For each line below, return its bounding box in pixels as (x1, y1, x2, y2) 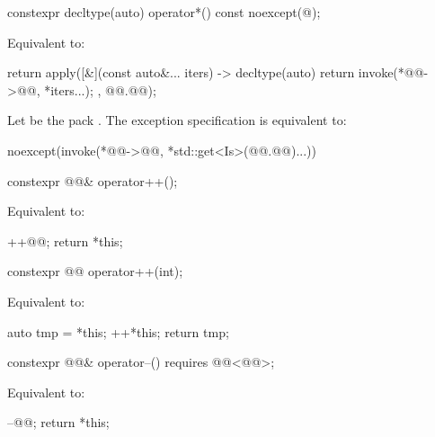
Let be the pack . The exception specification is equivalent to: (7, 111, 347, 129)
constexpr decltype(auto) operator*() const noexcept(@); (7, 3, 321, 21)
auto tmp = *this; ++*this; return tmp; (7, 322, 229, 341)
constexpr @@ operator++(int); (7, 262, 183, 281)
